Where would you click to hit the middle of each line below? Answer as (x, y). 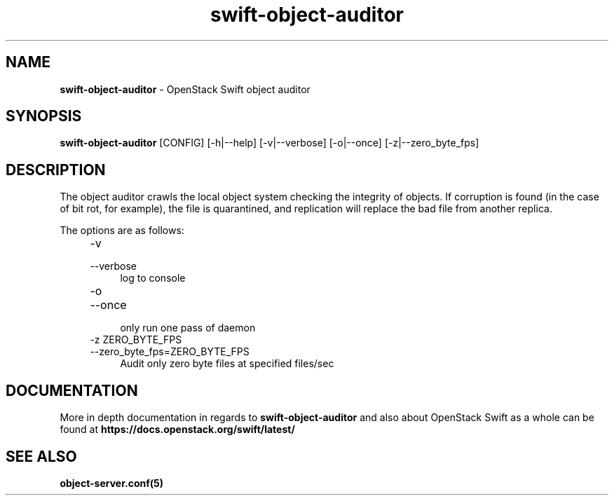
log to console (153, 278)
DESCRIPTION (56, 170)
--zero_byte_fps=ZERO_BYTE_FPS (170, 352)
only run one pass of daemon (188, 328)
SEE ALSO (41, 456)
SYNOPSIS (44, 116)
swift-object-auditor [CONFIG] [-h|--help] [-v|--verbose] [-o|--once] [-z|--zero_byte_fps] (270, 143)
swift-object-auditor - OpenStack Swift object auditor (185, 89)
